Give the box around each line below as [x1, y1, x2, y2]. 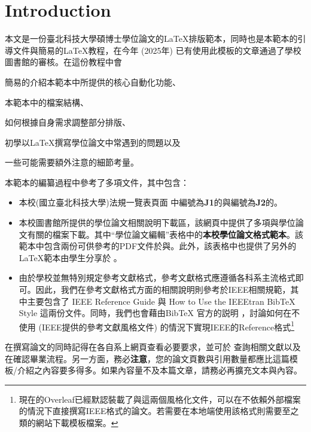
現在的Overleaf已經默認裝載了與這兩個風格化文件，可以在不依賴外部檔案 [19, 393, 301, 405]
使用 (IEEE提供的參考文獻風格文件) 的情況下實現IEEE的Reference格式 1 [19, 318, 295, 333]
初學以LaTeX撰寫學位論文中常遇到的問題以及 [5, 136, 181, 148]
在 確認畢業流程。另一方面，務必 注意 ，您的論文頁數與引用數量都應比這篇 [5, 352, 289, 364]
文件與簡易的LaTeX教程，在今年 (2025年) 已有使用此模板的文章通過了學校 [13, 44, 301, 56]
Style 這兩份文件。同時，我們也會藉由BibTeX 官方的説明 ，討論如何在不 [19, 307, 300, 319]
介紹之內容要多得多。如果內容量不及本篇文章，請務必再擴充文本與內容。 [17, 364, 302, 376]
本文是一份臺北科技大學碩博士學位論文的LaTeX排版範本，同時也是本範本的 [5, 32, 298, 45]
